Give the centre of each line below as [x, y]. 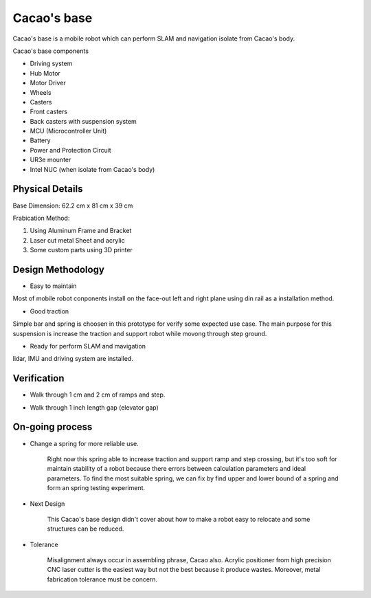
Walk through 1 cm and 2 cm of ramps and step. [98, 395]
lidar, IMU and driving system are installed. [73, 359]
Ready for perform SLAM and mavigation [88, 346]
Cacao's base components [51, 51]
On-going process [53, 427]
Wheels [41, 92]
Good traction [49, 311]
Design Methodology [58, 269]
